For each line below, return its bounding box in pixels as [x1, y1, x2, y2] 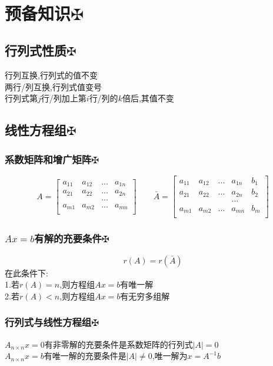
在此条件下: [5, 266, 48, 279]
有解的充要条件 [34, 231, 102, 246]
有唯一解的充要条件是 [44, 349, 126, 362]
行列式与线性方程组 [5, 315, 92, 329]
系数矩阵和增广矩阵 [5, 151, 92, 166]
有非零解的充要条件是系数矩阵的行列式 [44, 338, 193, 350]
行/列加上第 [41, 92, 86, 104]
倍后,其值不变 [122, 92, 174, 104]
